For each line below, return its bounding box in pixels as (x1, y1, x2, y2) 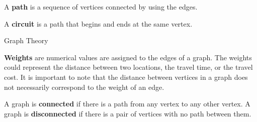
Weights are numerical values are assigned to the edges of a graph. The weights (4, 52, 252, 62)
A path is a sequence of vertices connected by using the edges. (4, 2, 198, 12)
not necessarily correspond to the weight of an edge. (4, 81, 164, 92)
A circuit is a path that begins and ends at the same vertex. (4, 18, 193, 29)
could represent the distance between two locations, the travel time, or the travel (4, 62, 253, 72)
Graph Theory (4, 35, 48, 46)
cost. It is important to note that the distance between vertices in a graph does (4, 71, 248, 82)
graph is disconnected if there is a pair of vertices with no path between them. (4, 108, 251, 118)
